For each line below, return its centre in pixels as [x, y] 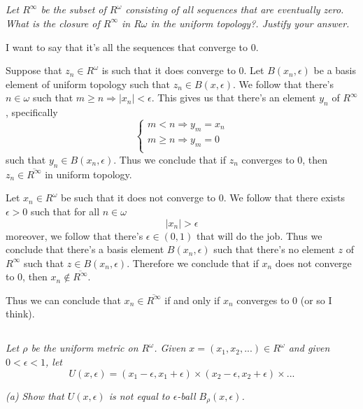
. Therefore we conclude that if [193, 263]
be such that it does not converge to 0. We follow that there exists [203, 198]
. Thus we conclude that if [170, 159]
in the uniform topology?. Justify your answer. [250, 23]
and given [309, 348]
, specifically [32, 112]
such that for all [65, 211]
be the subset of [73, 9]
